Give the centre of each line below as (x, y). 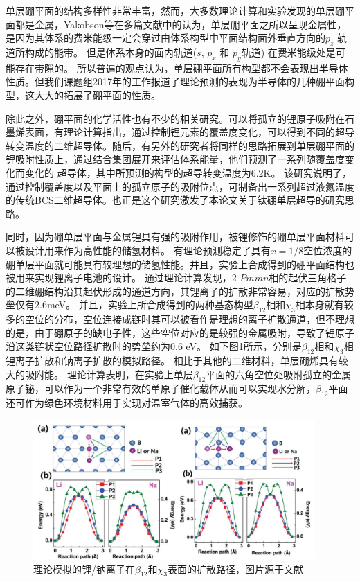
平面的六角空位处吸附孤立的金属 (279, 374)
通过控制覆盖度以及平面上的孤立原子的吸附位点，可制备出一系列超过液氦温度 (180, 186)
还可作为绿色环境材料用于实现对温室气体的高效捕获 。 (127, 403)
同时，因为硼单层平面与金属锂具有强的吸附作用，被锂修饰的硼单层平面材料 (175, 237)
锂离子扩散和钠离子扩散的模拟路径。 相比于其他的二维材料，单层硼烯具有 (172, 361)
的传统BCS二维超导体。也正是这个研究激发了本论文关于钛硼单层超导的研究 (175, 200)
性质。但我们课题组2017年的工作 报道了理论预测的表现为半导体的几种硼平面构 (180, 81)
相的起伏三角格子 (308, 277)
